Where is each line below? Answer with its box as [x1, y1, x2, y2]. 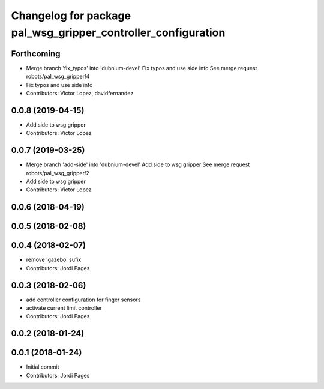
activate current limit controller [26, 304, 102, 312]
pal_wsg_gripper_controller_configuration [11, 26, 226, 39]
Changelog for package [11, 9, 131, 22]
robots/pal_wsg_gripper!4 [26, 73, 90, 80]
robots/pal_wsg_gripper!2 [26, 169, 89, 176]
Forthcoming [11, 49, 61, 59]
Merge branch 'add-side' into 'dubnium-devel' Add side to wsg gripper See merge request [26, 161, 250, 168]
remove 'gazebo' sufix [26, 256, 82, 264]
